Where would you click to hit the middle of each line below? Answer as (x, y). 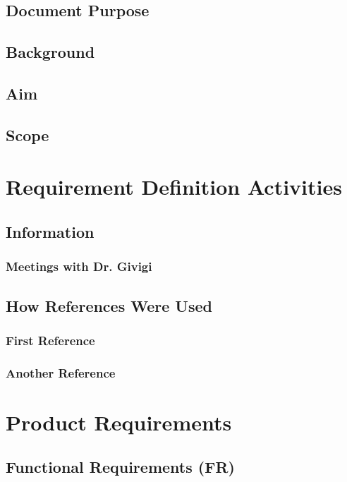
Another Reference (61, 372)
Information (50, 231)
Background (50, 52)
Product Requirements (119, 422)
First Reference (50, 340)
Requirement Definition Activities (174, 187)
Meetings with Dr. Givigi (79, 266)
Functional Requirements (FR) (120, 467)
